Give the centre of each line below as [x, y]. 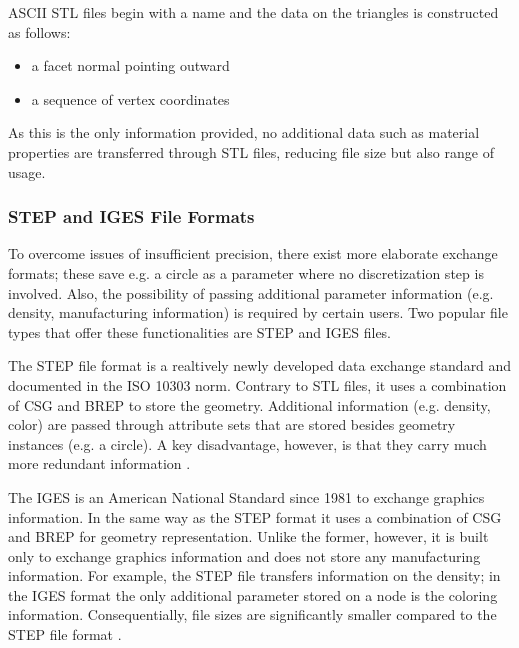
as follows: [39, 31]
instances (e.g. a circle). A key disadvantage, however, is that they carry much [247, 443]
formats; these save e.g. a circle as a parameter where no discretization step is [246, 272]
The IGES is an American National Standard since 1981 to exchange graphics [246, 496]
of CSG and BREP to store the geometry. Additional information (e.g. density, [249, 404]
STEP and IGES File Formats [131, 216]
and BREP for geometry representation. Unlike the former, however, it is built [248, 536]
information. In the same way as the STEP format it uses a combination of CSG [255, 516]
